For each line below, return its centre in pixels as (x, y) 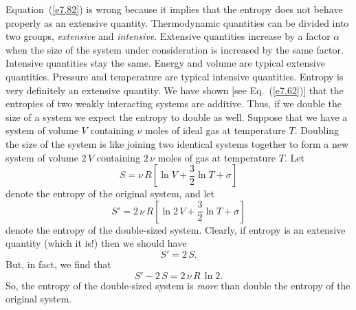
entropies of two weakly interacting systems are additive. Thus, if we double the (174, 103)
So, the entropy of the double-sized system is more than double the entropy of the (178, 285)
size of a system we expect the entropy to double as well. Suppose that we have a (177, 117)
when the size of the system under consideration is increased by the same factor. (175, 49)
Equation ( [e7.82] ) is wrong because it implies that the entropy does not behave (174, 9)
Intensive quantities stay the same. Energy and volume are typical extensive (165, 63)
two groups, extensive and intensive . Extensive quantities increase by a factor (168, 36)
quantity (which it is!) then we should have (96, 243)
